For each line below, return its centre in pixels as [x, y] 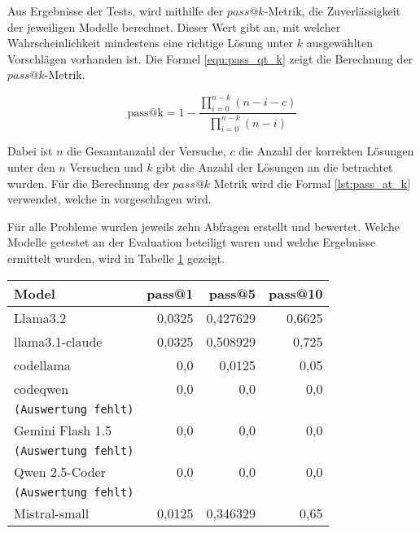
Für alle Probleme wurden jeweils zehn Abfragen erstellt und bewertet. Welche [203, 226]
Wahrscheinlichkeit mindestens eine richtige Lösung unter [151, 43]
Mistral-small [52, 513]
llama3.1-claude [58, 341]
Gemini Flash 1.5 [63, 430]
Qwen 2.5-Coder [60, 471]
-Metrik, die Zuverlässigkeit [332, 11]
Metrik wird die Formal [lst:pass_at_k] [312, 183]
